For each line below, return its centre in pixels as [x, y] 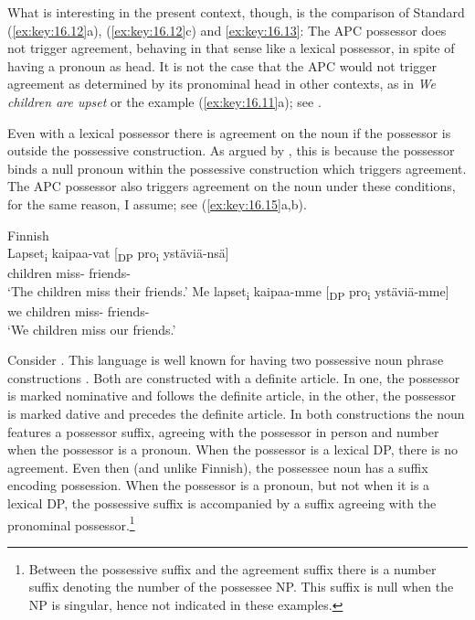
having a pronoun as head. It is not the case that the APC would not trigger [222, 65]
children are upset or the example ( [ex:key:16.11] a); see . [164, 101]
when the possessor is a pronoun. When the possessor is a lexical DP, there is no [232, 449]
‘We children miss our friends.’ [92, 329]
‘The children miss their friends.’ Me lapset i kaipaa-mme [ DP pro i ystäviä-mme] [228, 292]
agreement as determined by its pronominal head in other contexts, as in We [222, 84]
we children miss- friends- [79, 310]
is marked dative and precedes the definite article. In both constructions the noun [236, 413]
